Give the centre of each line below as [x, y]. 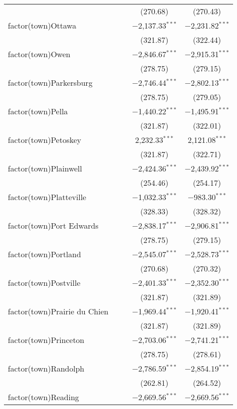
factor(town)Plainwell [45, 168]
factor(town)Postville [44, 283]
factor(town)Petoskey [45, 140]
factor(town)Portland [45, 254]
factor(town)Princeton [46, 340]
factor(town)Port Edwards [53, 225]
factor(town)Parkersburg [50, 83]
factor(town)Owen [39, 54]
